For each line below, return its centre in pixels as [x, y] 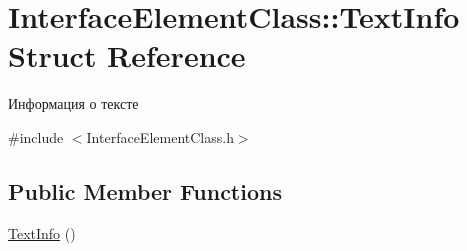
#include [36, 136]
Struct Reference [127, 55]
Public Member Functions [145, 190]
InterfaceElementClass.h [160, 136]
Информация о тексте [73, 103]
